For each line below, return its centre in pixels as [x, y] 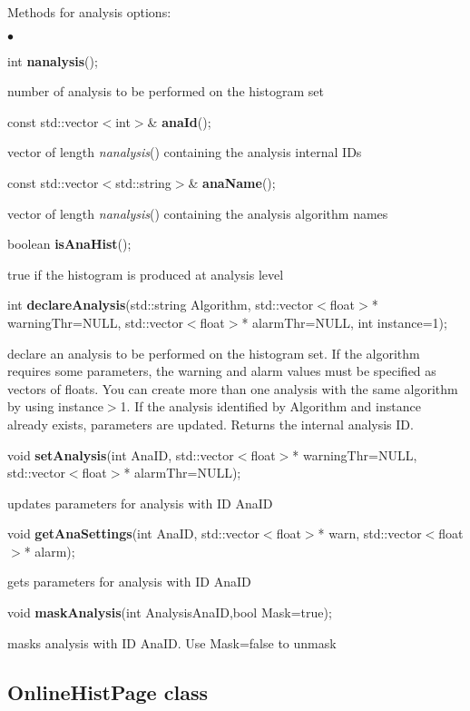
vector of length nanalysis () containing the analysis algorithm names [198, 213]
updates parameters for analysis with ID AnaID [140, 503]
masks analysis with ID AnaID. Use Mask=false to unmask [172, 642]
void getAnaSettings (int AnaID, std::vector [133, 533]
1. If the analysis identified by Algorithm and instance [270, 406]
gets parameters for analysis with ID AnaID [129, 582]
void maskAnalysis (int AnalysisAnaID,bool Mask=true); [170, 612]
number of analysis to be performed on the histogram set [166, 91]
